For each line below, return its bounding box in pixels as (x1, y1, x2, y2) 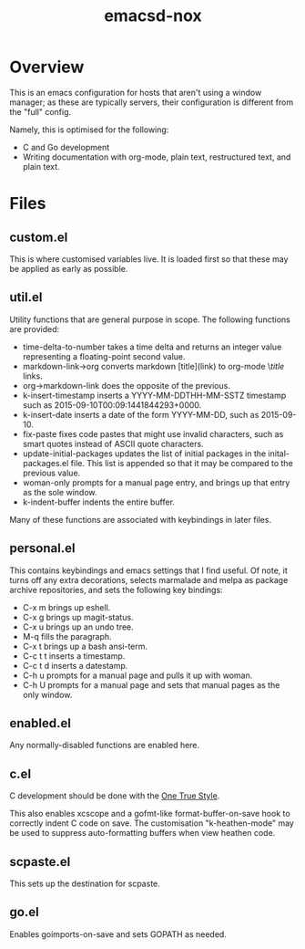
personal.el (9, 540, 76, 557)
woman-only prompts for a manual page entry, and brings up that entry (22, 476, 290, 488)
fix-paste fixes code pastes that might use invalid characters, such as (22, 428, 284, 439)
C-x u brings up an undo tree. (22, 621, 134, 632)
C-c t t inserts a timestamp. (22, 650, 126, 662)
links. (22, 370, 43, 381)
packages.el (22, 457, 69, 468)
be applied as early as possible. (9, 263, 128, 274)
